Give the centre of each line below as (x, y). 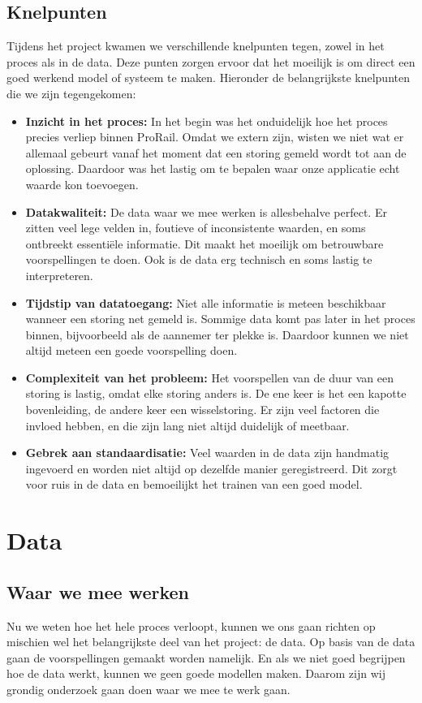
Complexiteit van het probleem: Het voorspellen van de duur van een (209, 377)
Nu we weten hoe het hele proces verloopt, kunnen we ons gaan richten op (191, 625)
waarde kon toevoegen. (82, 184)
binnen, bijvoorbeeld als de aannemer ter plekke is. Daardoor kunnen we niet (217, 334)
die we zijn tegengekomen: (71, 93)
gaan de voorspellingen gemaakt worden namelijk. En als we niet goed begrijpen (206, 657)
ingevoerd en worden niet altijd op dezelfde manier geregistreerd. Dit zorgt (211, 468)
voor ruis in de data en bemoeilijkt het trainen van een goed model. (194, 484)
